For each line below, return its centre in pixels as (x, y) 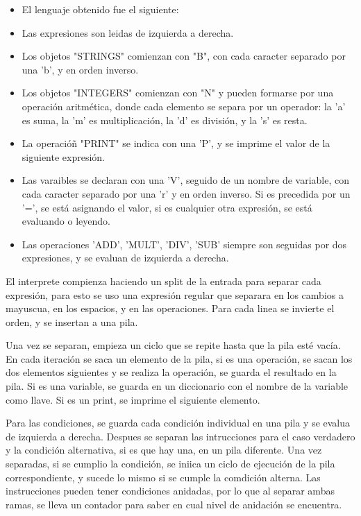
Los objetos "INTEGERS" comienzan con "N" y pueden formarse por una (178, 93)
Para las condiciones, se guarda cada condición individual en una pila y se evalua (178, 423)
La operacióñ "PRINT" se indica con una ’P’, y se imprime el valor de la (176, 143)
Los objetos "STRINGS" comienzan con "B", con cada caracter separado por (184, 56)
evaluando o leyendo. (66, 221)
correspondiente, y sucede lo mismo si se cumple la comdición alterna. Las (163, 477)
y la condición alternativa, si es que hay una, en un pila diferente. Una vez (164, 450)
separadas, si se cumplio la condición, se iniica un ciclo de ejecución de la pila (170, 464)
